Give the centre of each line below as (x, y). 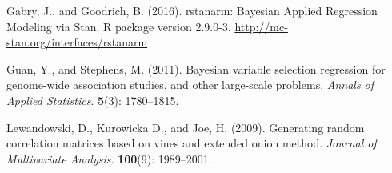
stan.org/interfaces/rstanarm (77, 42)
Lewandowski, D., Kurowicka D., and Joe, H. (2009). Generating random (186, 127)
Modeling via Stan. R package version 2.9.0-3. (119, 26)
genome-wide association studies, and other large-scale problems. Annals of (190, 84)
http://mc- (261, 26)
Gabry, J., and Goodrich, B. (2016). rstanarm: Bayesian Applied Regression (192, 10)
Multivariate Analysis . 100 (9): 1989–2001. (109, 158)
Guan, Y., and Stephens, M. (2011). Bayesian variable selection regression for (196, 68)
